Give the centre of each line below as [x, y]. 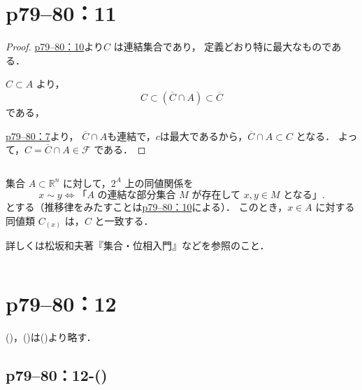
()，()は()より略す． [51, 337]
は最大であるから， [204, 135]
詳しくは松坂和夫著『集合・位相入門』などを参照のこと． [138, 245]
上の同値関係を [159, 182]
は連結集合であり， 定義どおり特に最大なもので [223, 47]
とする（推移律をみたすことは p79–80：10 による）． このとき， [147, 207]
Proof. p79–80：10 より [55, 47]
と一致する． [124, 220]
